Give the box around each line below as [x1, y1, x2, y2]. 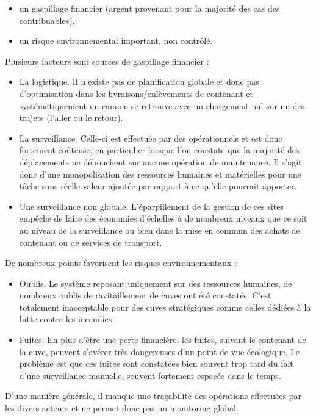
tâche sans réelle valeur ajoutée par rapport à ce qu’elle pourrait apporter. [19, 179, 297, 192]
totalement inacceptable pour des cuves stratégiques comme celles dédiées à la [19, 300, 311, 313]
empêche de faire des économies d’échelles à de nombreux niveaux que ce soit [19, 212, 307, 225]
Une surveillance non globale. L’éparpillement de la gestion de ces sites [19, 200, 284, 212]
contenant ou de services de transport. [19, 236, 162, 248]
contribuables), [19, 13, 75, 26]
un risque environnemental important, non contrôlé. [19, 34, 213, 47]
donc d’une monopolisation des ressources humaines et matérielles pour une [19, 167, 302, 180]
